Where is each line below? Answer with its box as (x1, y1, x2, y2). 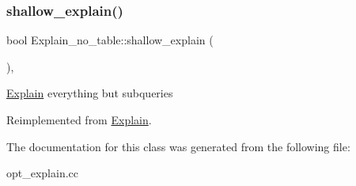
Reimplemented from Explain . (6, 112, 152, 127)
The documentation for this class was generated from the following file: (6, 138, 350, 154)
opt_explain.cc (6, 165, 79, 181)
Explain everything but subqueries (6, 85, 173, 101)
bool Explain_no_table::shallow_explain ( (6, 32, 214, 48)
